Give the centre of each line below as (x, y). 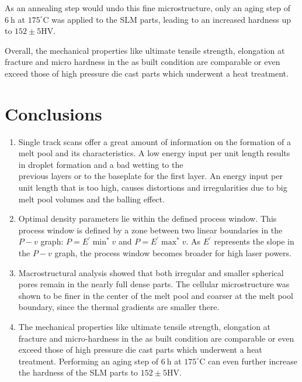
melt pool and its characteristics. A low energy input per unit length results (154, 153)
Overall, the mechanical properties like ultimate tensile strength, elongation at (145, 50)
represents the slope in (254, 241)
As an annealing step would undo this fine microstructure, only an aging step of (147, 8)
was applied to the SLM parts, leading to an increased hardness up (171, 19)
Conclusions (53, 113)
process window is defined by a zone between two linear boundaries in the (150, 230)
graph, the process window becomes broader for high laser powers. (173, 253)
